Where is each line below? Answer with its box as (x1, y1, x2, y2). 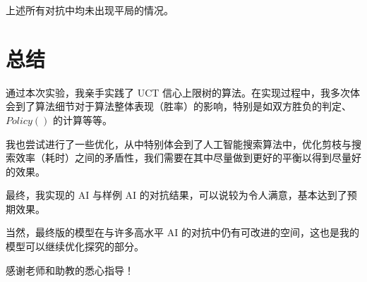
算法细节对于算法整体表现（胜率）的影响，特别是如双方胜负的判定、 (35, 99, 351, 114)
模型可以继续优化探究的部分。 (6, 239, 144, 254)
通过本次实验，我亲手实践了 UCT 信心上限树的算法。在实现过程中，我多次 (6, 85, 351, 99)
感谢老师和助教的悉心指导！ (6, 262, 134, 277)
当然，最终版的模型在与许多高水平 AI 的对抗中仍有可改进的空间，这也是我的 (6, 225, 359, 240)
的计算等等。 (52, 112, 112, 127)
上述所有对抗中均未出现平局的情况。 (6, 3, 174, 17)
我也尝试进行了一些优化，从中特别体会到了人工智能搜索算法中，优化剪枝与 (6, 136, 351, 151)
